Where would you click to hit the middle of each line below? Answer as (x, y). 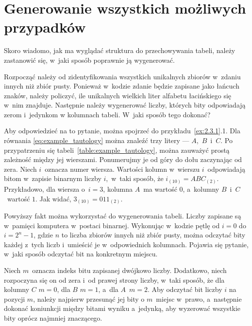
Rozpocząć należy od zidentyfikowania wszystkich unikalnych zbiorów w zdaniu (122, 76)
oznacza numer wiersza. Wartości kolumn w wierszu (122, 169)
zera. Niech (20, 169)
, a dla (108, 289)
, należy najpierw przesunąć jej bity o (89, 299)
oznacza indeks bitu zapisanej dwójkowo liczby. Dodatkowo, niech (129, 270)
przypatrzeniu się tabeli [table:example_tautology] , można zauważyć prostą (117, 150)
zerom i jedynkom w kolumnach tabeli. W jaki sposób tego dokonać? (107, 114)
